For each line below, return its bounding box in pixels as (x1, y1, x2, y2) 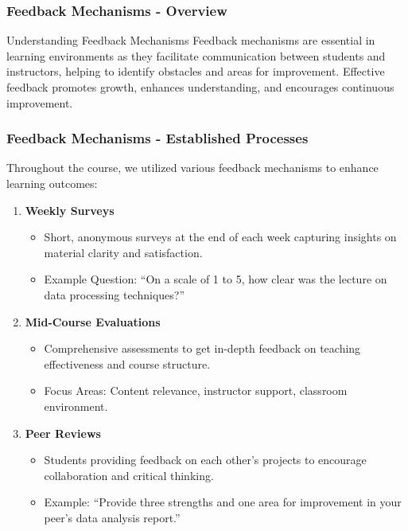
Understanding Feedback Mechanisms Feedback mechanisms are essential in (6, 32, 375, 49)
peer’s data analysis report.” (44, 509, 181, 525)
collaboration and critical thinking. (44, 467, 214, 483)
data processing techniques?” (44, 286, 185, 303)
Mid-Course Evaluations (25, 313, 161, 330)
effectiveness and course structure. (44, 355, 211, 372)
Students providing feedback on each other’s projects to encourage (44, 451, 367, 468)
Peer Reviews (25, 424, 101, 441)
